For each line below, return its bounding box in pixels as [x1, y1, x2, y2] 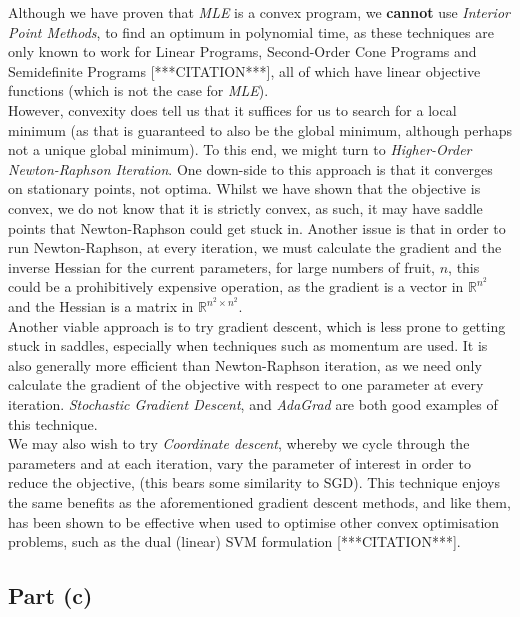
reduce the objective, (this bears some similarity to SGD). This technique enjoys [8, 472, 501, 493]
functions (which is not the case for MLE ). [8, 80, 269, 101]
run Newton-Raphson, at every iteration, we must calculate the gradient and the [8, 237, 502, 258]
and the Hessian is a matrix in [8, 296, 194, 316]
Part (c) [8, 580, 93, 611]
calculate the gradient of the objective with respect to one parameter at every [8, 374, 484, 395]
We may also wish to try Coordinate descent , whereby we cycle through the [8, 433, 470, 454]
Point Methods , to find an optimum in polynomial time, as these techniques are [8, 21, 494, 42]
